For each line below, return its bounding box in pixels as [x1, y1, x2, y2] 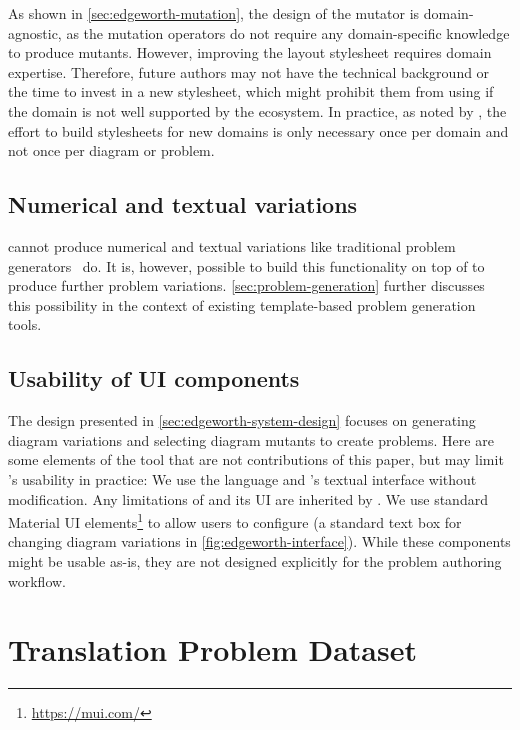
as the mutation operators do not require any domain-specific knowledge [66, 22, 510, 43]
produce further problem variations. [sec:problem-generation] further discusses [8, 275, 485, 296]
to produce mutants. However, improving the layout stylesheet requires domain [8, 42, 492, 63]
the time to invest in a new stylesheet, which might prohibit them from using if [8, 81, 494, 102]
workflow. [8, 570, 66, 591]
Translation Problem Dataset [8, 629, 417, 670]
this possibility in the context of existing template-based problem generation [8, 294, 476, 315]
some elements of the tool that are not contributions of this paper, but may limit [8, 449, 504, 470]
